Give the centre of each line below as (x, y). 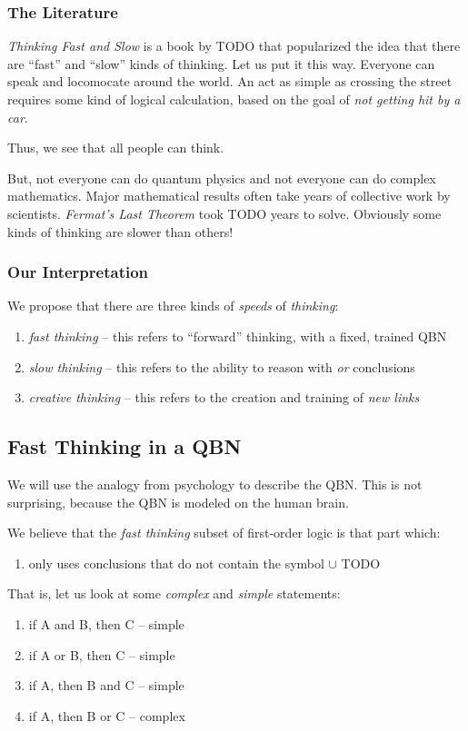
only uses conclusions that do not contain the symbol (176, 563)
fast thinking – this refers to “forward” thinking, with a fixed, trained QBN (238, 336)
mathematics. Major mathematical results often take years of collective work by (229, 196)
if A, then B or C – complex (107, 715)
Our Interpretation (78, 272)
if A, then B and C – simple (106, 685)
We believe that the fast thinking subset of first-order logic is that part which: (224, 533)
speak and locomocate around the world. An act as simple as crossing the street (230, 81)
